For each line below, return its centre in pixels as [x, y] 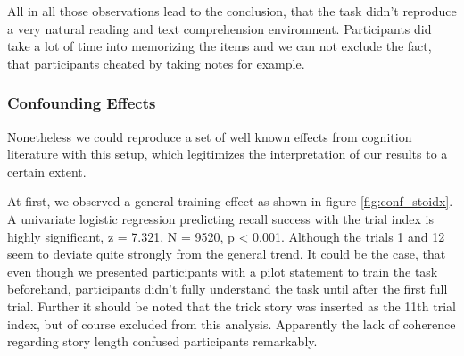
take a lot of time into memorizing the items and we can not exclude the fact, [220, 46]
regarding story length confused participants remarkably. [162, 341]
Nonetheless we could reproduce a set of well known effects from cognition [210, 136]
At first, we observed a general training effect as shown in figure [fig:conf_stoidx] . [230, 201]
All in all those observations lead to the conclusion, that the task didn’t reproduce [232, 11]
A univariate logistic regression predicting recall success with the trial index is [220, 218]
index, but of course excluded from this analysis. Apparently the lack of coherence [232, 323]
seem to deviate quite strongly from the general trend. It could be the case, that [227, 254]
